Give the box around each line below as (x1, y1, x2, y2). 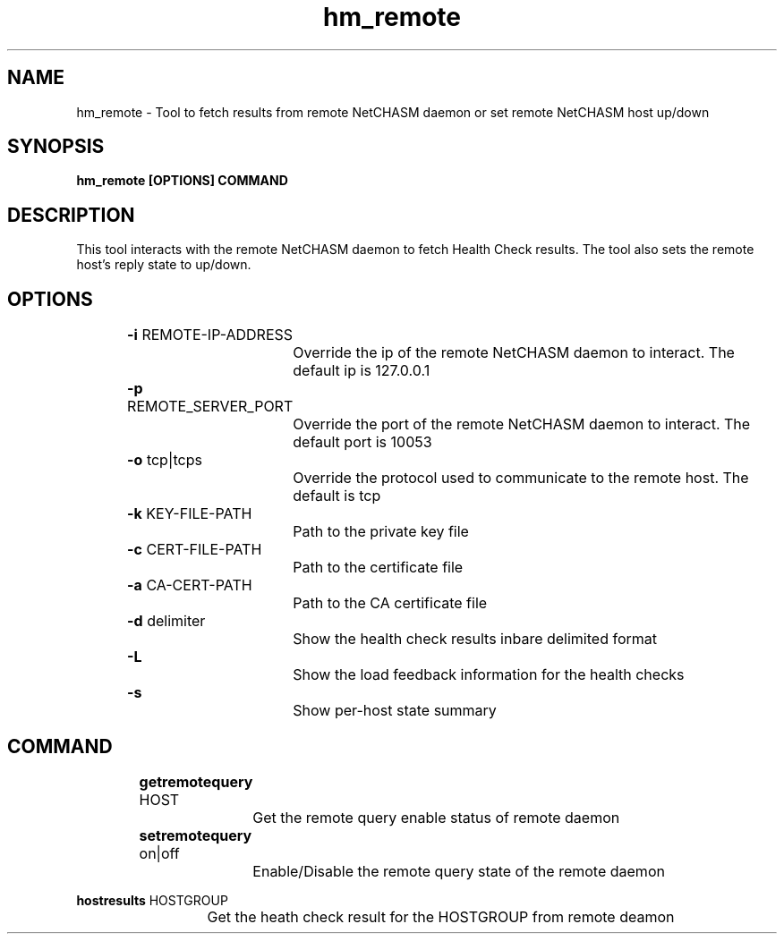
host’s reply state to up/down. (76, 257, 251, 273)
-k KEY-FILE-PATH (127, 504, 252, 523)
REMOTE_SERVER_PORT (127, 397, 294, 416)
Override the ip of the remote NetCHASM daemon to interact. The (293, 343, 735, 362)
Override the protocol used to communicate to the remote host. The (293, 469, 749, 487)
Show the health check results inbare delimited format (293, 630, 657, 649)
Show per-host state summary (293, 701, 497, 720)
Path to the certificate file (293, 558, 464, 577)
